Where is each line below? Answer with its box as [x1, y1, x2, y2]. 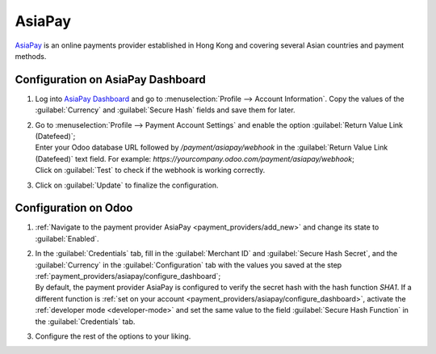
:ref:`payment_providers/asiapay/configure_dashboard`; [35, 272, 221, 281]
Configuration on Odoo [15, 201, 133, 215]
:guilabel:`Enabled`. [35, 234, 100, 243]
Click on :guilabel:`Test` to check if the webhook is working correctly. [35, 166, 266, 175]
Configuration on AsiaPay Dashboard [15, 73, 206, 86]
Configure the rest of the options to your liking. [35, 331, 191, 341]
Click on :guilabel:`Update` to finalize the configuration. [35, 180, 219, 190]
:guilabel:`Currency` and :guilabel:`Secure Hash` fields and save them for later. [35, 105, 296, 115]
